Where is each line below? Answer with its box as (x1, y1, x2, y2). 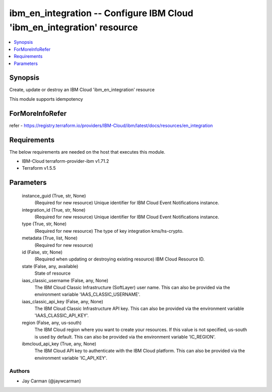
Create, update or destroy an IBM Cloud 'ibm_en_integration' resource (9, 87, 155, 93)
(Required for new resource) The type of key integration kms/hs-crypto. (34, 228, 184, 234)
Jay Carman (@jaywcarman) (22, 378, 82, 384)
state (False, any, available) (22, 263, 79, 269)
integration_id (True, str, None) (22, 207, 86, 213)
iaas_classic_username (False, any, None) (22, 277, 108, 283)
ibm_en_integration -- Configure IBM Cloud (9, 8, 193, 19)
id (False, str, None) (22, 249, 63, 255)
